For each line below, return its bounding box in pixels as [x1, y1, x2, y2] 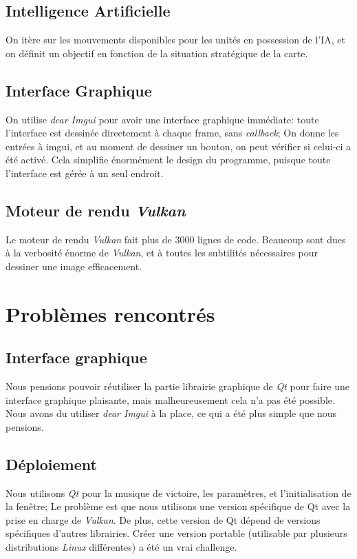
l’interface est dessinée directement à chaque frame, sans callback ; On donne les [6, 125, 339, 140]
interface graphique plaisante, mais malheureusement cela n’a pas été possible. [6, 392, 335, 407]
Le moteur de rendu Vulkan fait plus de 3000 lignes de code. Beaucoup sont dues [6, 232, 346, 246]
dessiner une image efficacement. [6, 258, 142, 273]
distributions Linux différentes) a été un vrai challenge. [6, 540, 237, 554]
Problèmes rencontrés [6, 299, 215, 327]
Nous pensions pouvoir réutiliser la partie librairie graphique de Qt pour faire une [6, 379, 349, 394]
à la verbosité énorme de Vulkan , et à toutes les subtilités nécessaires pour [6, 245, 318, 260]
